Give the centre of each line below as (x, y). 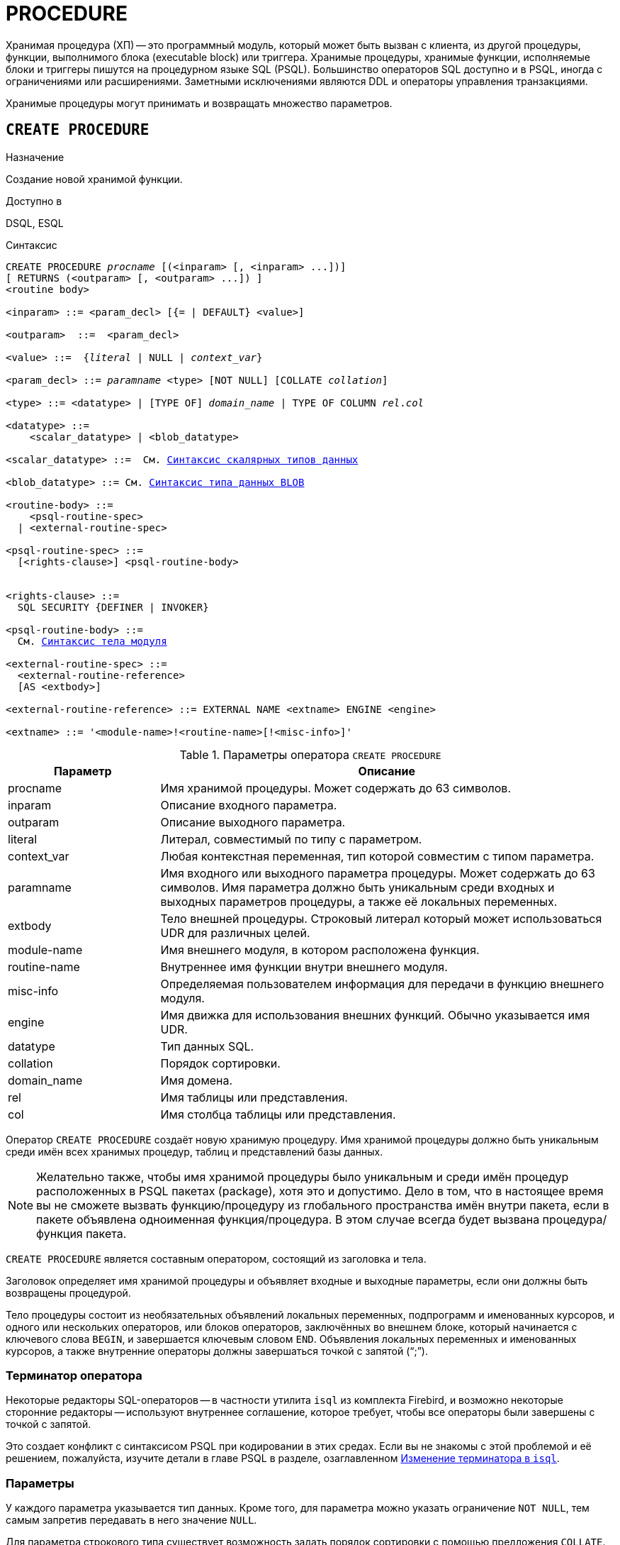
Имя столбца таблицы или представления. (278, 1114)
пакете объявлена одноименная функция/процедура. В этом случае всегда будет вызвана (288, 1219)
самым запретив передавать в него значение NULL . (131, 1520)
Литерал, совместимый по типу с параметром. (291, 839)
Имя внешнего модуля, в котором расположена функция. (320, 949)
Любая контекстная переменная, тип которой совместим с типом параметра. (377, 856)
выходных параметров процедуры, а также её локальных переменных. (359, 901)
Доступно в (34, 201)
